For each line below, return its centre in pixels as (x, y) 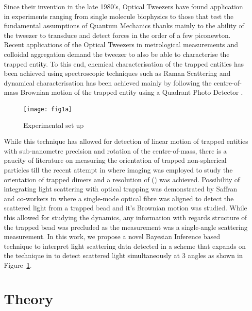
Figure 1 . (18, 265)
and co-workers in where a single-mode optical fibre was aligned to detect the (119, 198)
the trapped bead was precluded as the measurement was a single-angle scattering (126, 227)
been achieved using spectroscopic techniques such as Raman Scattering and (117, 73)
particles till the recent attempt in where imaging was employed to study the (118, 169)
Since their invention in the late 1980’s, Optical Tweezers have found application (124, 6)
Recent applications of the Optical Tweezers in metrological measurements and (121, 44)
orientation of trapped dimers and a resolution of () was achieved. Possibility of (122, 179)
